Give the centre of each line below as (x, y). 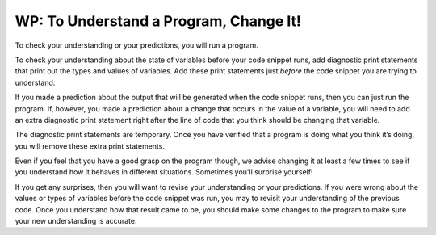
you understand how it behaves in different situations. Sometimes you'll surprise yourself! (164, 172)
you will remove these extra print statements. (90, 146)
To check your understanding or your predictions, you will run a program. (136, 45)
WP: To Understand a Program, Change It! (158, 21)
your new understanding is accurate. (76, 221)
